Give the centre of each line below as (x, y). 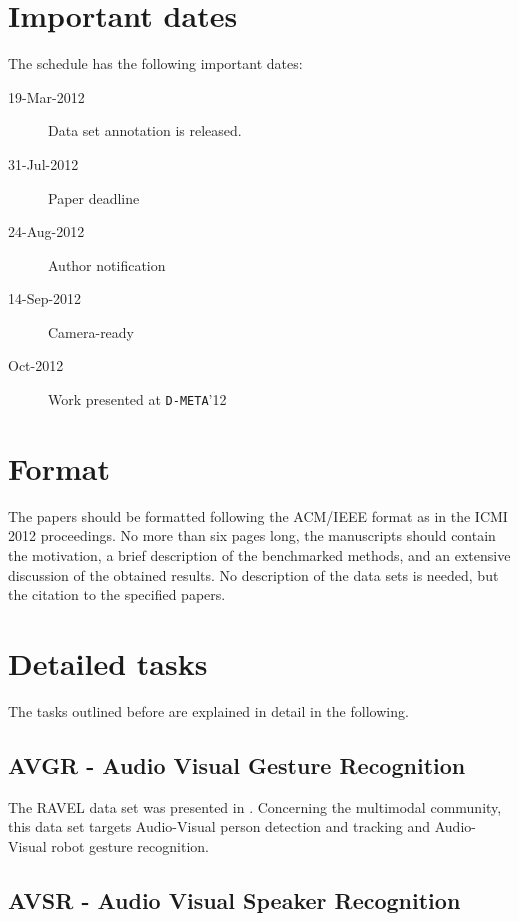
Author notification (107, 264)
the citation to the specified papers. (117, 594)
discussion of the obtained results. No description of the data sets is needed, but (253, 574)
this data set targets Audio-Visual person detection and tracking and (219, 826)
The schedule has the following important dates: (155, 63)
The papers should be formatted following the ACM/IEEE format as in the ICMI (258, 515)
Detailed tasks (108, 663)
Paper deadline (94, 197)
